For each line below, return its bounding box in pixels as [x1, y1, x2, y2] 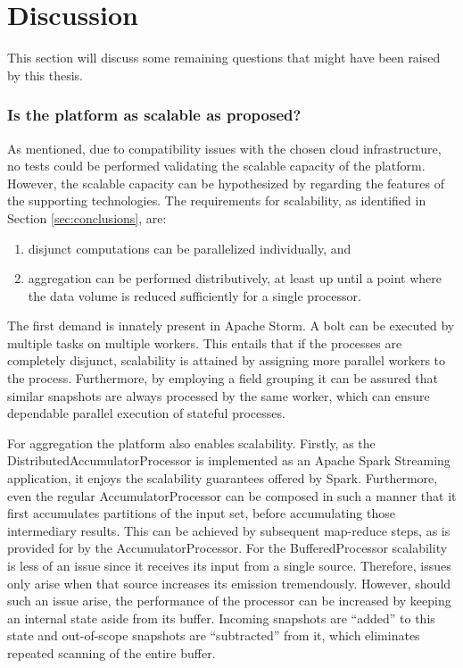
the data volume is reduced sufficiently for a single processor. [28, 286, 361, 305]
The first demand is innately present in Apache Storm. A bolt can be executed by [7, 316, 455, 335]
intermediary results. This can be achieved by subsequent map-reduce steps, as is [7, 521, 451, 539]
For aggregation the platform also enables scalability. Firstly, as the [7, 433, 376, 452]
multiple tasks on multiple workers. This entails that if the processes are [7, 333, 402, 352]
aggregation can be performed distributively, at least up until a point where [28, 269, 442, 288]
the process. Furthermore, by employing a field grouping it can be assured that [7, 369, 438, 388]
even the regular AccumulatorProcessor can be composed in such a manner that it [7, 486, 457, 505]
